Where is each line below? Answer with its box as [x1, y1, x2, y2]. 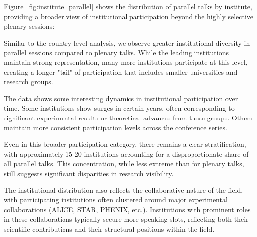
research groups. [4, 76, 53, 87]
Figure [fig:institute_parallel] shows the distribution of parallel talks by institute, [4, 1, 252, 11]
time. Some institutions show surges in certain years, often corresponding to [4, 103, 235, 113]
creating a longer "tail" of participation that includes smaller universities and [4, 66, 238, 77]
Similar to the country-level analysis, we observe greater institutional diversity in [4, 37, 250, 48]
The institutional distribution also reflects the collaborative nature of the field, [4, 184, 243, 195]
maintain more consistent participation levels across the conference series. [4, 122, 227, 132]
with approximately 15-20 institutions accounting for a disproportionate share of [4, 148, 249, 159]
